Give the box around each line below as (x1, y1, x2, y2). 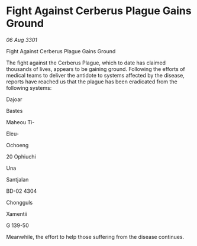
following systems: (6, 84, 52, 91)
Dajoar (6, 96, 22, 103)
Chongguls (6, 199, 33, 206)
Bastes (6, 107, 23, 114)
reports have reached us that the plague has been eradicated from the (6, 78, 177, 85)
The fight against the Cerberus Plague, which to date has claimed (6, 59, 166, 66)
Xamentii (6, 210, 28, 217)
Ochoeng (6, 141, 29, 148)
